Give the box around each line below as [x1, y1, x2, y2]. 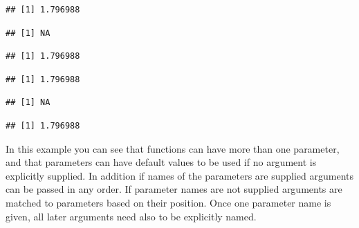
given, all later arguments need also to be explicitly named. [6, 209, 257, 223]
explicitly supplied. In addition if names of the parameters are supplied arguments [6, 168, 354, 182]
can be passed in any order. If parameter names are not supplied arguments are [6, 182, 342, 196]
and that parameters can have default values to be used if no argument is [6, 155, 317, 169]
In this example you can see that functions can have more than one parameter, [6, 141, 340, 155]
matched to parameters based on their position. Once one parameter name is [6, 195, 331, 209]
